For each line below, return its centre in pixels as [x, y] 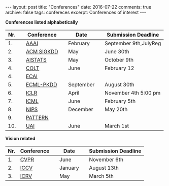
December [81, 109]
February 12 [120, 68]
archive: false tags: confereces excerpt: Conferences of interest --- [76, 12]
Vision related [20, 138]
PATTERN [38, 118]
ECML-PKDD [42, 85]
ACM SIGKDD [42, 52]
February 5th [120, 101]
